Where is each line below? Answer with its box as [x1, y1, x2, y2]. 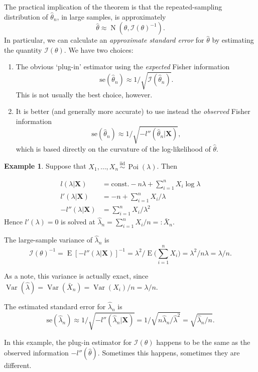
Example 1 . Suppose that [4, 161, 86, 171]
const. [111, 180, 130, 188]
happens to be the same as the [156, 336, 250, 347]
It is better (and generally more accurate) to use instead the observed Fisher [16, 106, 250, 116]
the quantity [4, 44, 42, 55]
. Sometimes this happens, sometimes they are [97, 347, 240, 358]
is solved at [61, 216, 95, 227]
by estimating [212, 35, 254, 45]
